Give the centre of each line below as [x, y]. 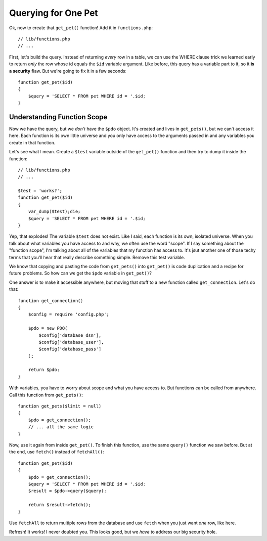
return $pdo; [44, 370]
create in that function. [32, 142]
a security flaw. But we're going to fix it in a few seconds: [68, 71]
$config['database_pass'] [70, 349]
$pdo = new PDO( [48, 328]
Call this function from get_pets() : [46, 395]
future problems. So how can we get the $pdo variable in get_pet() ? [80, 273]
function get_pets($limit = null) [60, 406]
